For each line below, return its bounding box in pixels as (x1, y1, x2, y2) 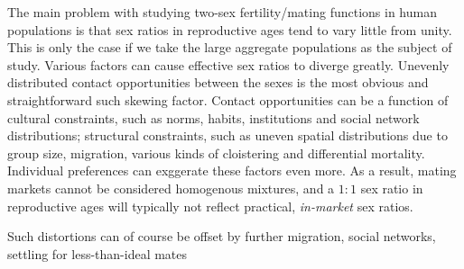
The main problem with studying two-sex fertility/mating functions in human (7, 3, 437, 21)
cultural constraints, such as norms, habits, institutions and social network (7, 108, 420, 127)
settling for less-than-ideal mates (7, 244, 188, 263)
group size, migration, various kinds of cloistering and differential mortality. (7, 143, 425, 162)
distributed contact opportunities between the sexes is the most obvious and (7, 73, 429, 92)
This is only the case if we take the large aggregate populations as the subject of (7, 38, 452, 57)
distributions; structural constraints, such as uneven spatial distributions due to (7, 126, 448, 145)
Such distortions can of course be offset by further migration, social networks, (7, 227, 436, 246)
